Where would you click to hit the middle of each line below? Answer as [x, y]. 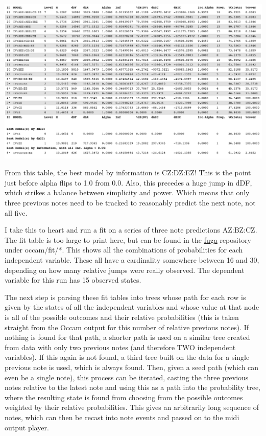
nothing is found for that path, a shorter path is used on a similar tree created [127, 337]
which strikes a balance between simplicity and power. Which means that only [127, 192]
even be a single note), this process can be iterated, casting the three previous [127, 377]
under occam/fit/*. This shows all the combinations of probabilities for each [124, 250]
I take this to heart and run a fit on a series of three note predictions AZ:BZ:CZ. [131, 230]
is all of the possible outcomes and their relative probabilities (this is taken [122, 317]
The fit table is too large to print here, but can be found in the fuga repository [128, 239]
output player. [27, 427]
